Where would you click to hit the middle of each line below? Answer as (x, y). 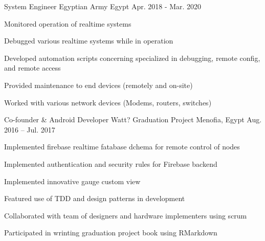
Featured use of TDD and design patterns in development (95, 198)
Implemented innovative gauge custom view (72, 181)
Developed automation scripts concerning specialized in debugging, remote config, (132, 58)
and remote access (32, 68)
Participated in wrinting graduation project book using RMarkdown (111, 233)
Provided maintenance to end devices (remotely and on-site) (98, 85)
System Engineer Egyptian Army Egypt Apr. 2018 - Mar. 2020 (103, 6)
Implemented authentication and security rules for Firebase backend (111, 163)
